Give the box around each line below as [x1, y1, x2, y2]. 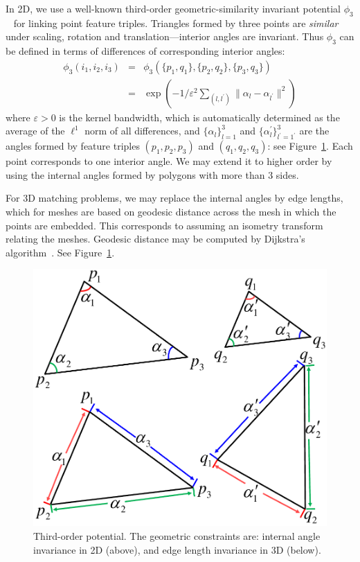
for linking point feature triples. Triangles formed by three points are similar [13, 15, 339, 30]
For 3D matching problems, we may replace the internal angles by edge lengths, [6, 191, 343, 205]
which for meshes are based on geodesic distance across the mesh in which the [6, 204, 336, 219]
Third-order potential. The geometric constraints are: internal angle [33, 529, 321, 543]
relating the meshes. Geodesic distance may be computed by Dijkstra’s [6, 231, 305, 246]
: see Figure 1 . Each [267, 139, 353, 153]
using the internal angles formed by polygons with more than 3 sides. [6, 167, 299, 182]
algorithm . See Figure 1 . [6, 245, 115, 259]
